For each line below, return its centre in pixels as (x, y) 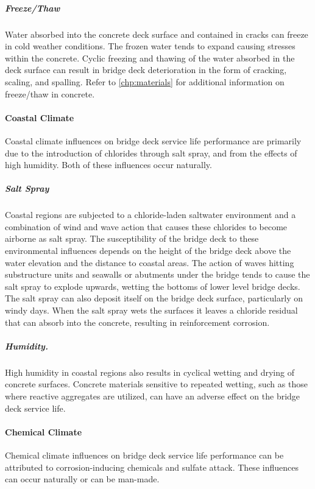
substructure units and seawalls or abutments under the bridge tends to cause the (157, 274)
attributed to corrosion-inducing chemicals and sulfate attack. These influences (152, 467)
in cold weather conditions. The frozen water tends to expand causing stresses (150, 46)
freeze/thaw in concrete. (50, 93)
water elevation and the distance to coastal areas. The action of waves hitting (150, 262)
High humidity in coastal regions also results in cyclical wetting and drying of (150, 372)
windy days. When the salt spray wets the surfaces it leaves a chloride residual (151, 310)
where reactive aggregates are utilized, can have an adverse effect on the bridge (153, 396)
